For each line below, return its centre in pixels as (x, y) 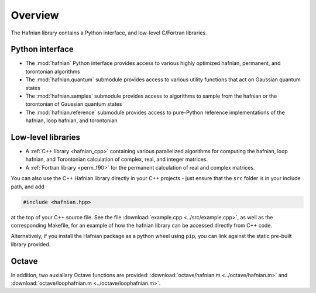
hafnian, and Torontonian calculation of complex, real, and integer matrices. (116, 159)
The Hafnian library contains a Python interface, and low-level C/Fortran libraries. (109, 33)
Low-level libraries (46, 137)
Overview (35, 15)
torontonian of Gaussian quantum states (74, 104)
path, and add (28, 187)
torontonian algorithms (53, 71)
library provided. (31, 244)
